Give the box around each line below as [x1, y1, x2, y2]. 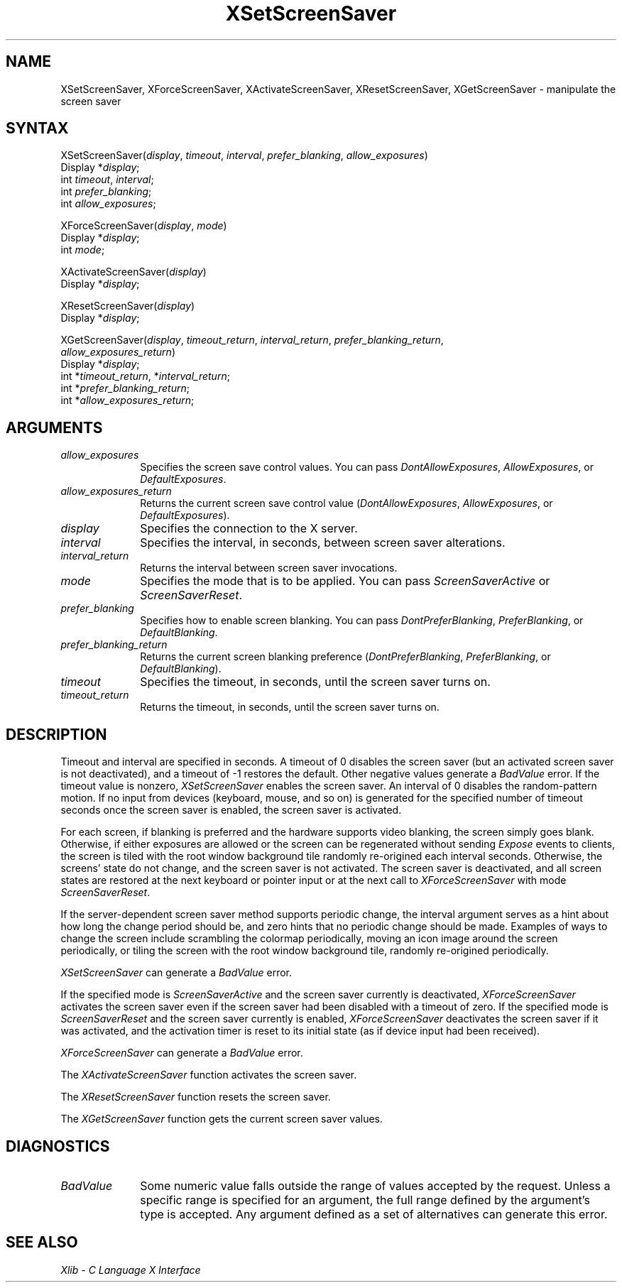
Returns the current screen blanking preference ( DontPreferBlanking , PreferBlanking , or [140, 650, 551, 663]
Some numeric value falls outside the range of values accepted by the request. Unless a [140, 1178, 611, 1193]
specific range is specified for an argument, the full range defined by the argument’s [140, 1192, 590, 1207]
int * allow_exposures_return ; [60, 394, 195, 407]
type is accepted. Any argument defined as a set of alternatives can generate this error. [140, 1206, 608, 1221]
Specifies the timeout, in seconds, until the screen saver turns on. [140, 675, 491, 689]
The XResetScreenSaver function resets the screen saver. [60, 1091, 331, 1103]
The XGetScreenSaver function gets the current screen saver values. [60, 1113, 383, 1125]
